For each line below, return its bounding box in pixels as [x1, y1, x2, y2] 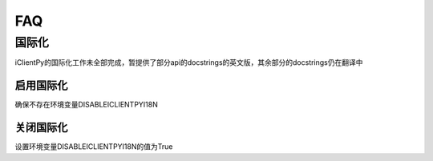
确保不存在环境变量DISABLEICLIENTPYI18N [14, 100, 158, 110]
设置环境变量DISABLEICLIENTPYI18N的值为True [14, 142, 173, 151]
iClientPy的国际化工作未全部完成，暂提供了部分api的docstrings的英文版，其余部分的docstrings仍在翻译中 [14, 58, 364, 67]
